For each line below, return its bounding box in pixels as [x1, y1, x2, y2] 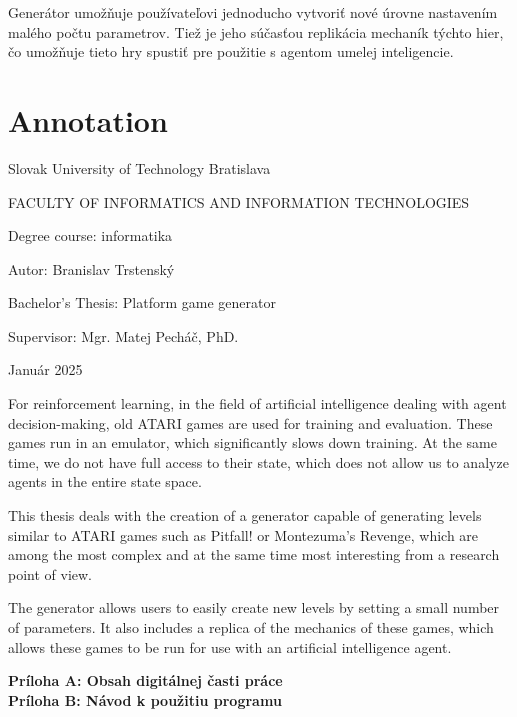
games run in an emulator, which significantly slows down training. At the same [8, 432, 497, 453]
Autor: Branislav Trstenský [8, 258, 175, 279]
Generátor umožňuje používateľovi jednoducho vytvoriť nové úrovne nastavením [8, 2, 498, 22]
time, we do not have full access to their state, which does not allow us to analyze [8, 451, 509, 472]
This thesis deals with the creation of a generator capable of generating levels [8, 505, 482, 526]
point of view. [8, 563, 93, 584]
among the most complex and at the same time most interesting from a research [8, 544, 500, 565]
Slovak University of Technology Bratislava [8, 157, 271, 178]
